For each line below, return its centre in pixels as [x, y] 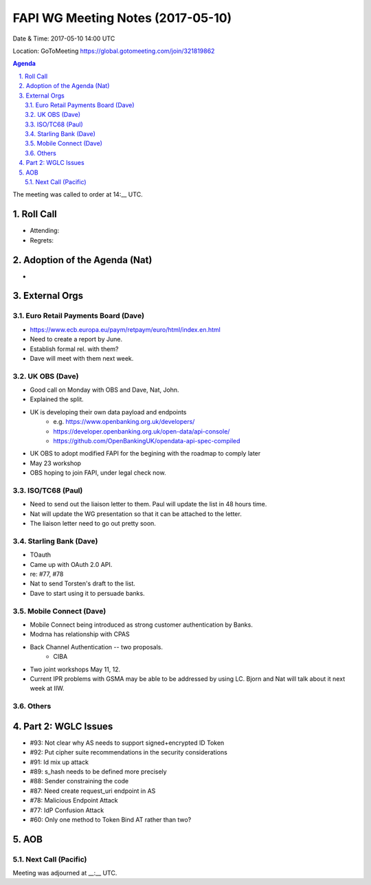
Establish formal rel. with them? [75, 349]
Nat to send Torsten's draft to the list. [82, 583]
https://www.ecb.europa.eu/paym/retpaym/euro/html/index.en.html [125, 329]
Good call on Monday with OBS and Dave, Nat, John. [104, 390]
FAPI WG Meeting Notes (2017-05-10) [122, 18]
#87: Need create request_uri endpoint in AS [93, 791]
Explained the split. [57, 399]
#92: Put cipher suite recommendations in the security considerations [129, 752]
